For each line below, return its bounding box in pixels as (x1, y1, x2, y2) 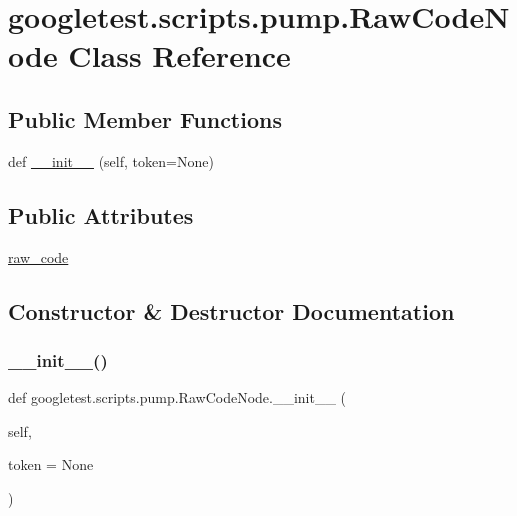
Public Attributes (8, 199, 194, 230)
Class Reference (68, 35, 291, 76)
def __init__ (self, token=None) (8, 150, 214, 171)
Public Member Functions (8, 103, 282, 134)
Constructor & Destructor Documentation (8, 295, 455, 326)
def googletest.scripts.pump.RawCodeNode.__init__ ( (8, 387, 347, 408)
